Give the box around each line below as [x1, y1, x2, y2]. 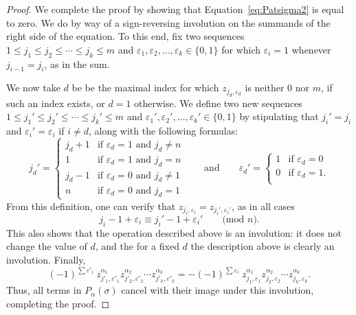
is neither [245, 80, 285, 95]
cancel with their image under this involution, [121, 283, 314, 297]
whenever [291, 42, 331, 56]
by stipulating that [239, 109, 319, 124]
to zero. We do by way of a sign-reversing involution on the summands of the [6, 15, 331, 30]
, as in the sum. [44, 56, 110, 71]
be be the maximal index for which [71, 80, 219, 95]
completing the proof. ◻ [6, 296, 110, 311]
